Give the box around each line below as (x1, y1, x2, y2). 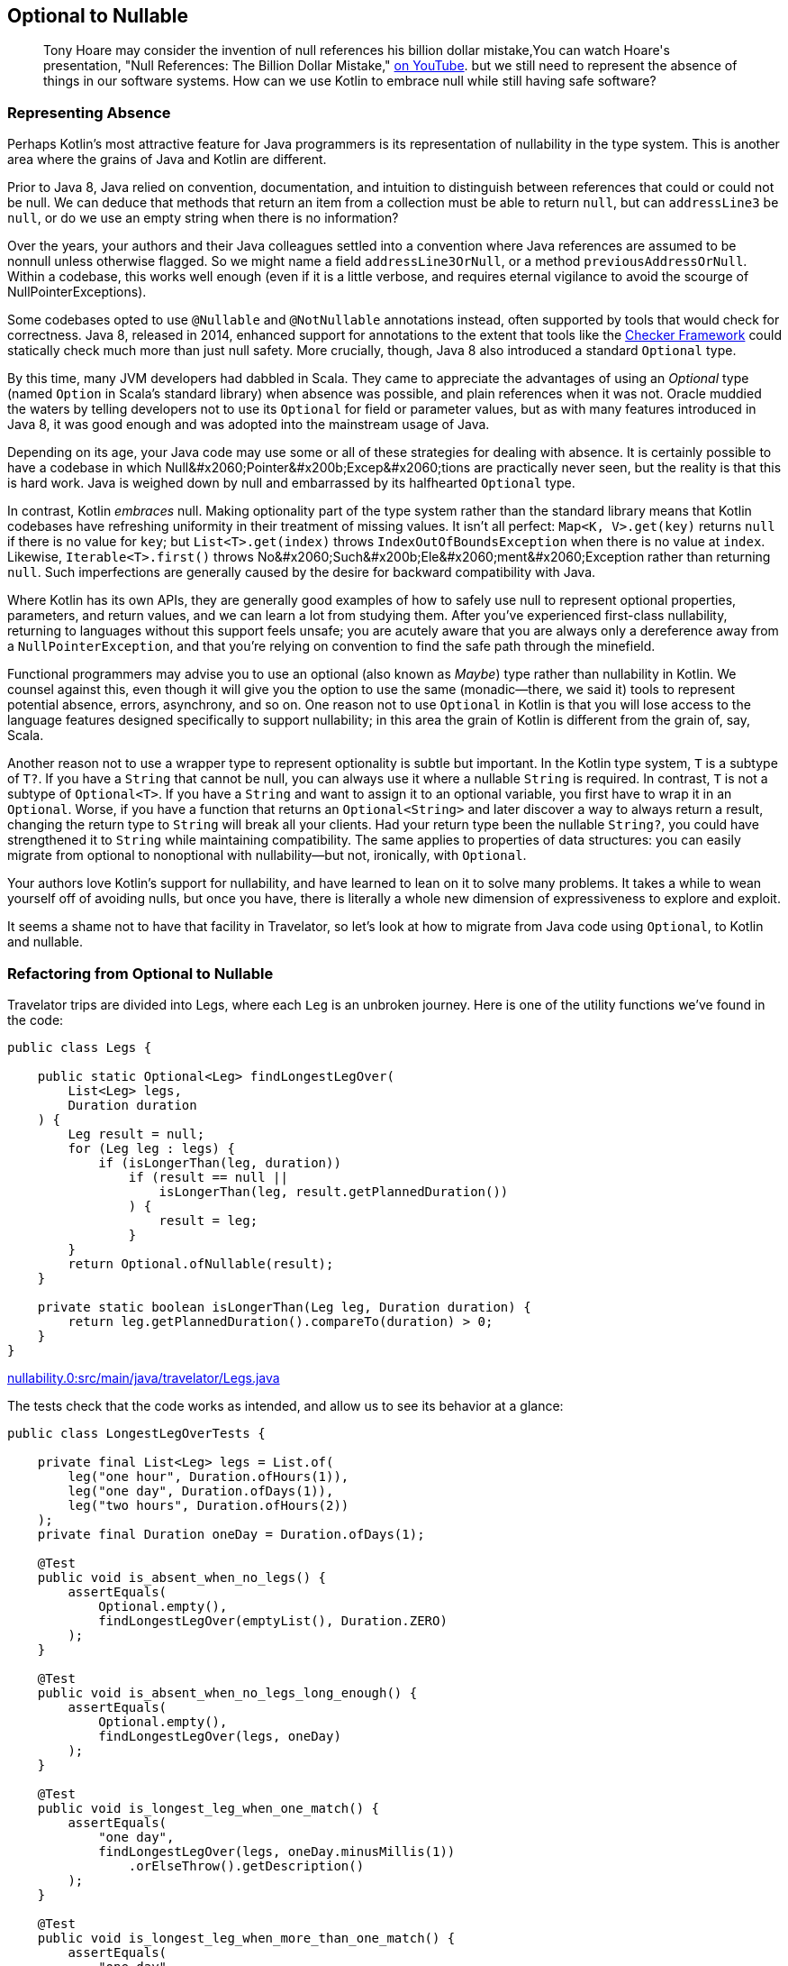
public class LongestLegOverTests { (7, 1425, 266, 1440)
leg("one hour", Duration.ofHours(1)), (68, 1468, 349, 1484)
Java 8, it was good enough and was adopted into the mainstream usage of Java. (7, 416, 490, 433)
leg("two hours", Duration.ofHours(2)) (68, 1497, 349, 1513)
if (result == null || (128, 1169, 288, 1184)
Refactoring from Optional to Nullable (7, 964, 274, 983)
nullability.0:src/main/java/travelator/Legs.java (7, 1369, 280, 1385)
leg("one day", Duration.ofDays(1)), (68, 1483, 334, 1498)
